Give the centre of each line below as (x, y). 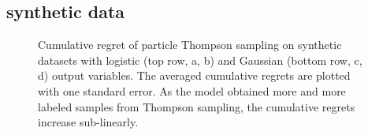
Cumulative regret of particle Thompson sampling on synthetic (190, 45)
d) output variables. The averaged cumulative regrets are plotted (194, 75)
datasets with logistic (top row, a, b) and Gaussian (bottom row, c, (200, 60)
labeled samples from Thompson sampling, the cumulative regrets (197, 106)
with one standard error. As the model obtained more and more (192, 90)
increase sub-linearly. (88, 122)
